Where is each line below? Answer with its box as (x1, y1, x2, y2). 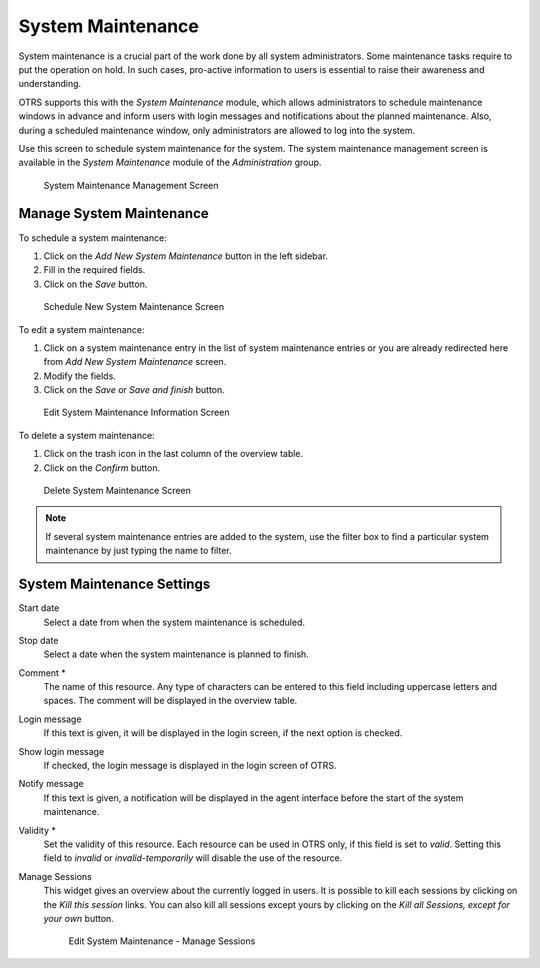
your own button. (43, 912, 114, 924)
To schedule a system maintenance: (18, 231, 167, 244)
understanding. (18, 78, 82, 90)
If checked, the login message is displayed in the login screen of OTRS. (43, 760, 337, 772)
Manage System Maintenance (18, 205, 209, 222)
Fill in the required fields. (43, 264, 146, 276)
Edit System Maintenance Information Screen (43, 406, 230, 419)
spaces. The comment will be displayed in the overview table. (43, 695, 298, 707)
